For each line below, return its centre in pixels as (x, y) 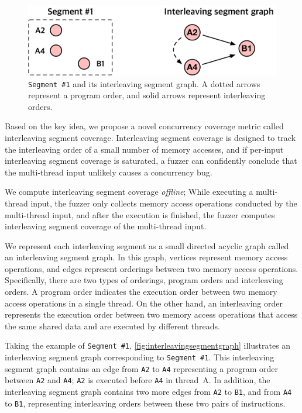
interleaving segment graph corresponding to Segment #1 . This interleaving (140, 357)
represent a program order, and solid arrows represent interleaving (147, 95)
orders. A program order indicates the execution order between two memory (141, 292)
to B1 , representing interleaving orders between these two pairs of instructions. (145, 403)
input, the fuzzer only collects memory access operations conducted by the (164, 203)
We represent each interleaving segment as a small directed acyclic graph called (147, 245)
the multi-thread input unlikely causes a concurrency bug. (109, 172)
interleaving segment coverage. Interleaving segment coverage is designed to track (150, 137)
